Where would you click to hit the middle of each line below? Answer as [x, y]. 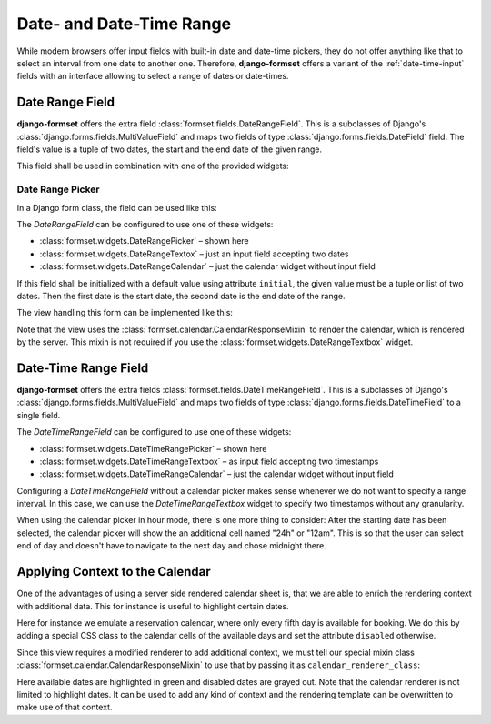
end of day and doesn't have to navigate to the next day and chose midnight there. [171, 546]
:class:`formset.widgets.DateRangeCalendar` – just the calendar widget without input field [208, 266]
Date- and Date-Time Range [124, 24]
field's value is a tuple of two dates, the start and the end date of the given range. [170, 149]
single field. [39, 415]
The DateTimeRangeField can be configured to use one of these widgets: [154, 432]
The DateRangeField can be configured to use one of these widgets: [145, 224]
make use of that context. [65, 707]
